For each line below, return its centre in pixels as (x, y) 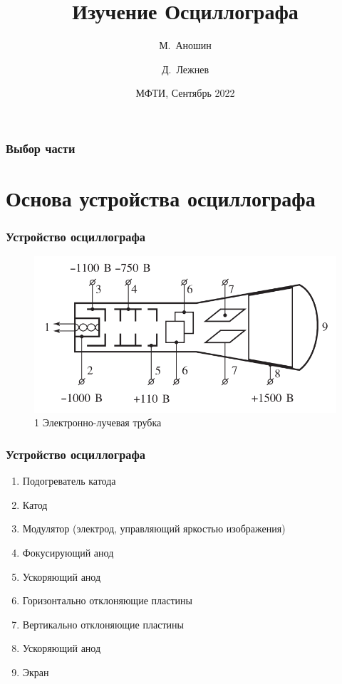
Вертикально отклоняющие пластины (103, 624)
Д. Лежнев (185, 69)
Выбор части (41, 148)
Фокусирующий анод (68, 552)
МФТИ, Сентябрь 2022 (185, 93)
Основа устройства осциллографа (161, 198)
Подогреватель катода (69, 481)
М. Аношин (185, 45)
